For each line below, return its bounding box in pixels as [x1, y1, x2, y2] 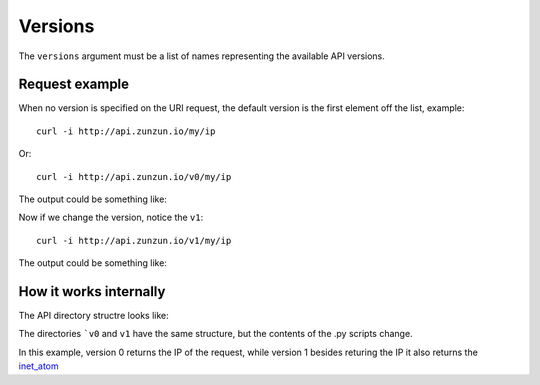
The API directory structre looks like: [18, 310, 169, 322]
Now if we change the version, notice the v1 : [18, 211, 204, 224]
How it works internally [18, 283, 166, 300]
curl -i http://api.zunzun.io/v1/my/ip [36, 235, 232, 246]
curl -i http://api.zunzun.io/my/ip [36, 125, 216, 137]
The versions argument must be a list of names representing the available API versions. [18, 50, 385, 62]
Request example [18, 76, 130, 93]
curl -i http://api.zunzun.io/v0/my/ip [36, 171, 232, 182]
